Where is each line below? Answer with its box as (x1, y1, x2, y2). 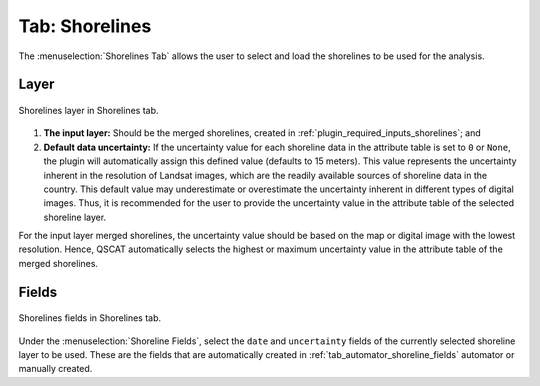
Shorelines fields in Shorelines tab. (18, 312, 162, 324)
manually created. (18, 363, 93, 375)
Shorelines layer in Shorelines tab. (18, 104, 159, 116)
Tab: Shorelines (18, 15, 152, 37)
